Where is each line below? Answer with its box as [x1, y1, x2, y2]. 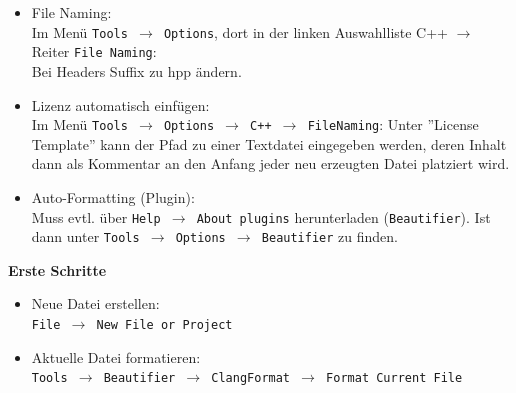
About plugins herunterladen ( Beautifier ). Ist [196, 206, 491, 227]
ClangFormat [211, 371, 291, 386]
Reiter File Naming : [31, 41, 157, 62]
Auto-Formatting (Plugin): [31, 186, 195, 207]
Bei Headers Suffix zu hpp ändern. [31, 60, 242, 81]
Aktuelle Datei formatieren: [31, 346, 201, 367]
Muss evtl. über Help [31, 206, 161, 227]
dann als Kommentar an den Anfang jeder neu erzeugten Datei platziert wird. [31, 153, 510, 174]
